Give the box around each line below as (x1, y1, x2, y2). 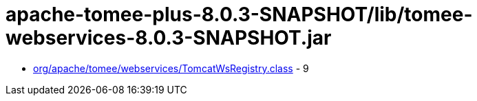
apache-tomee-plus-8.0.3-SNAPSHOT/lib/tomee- (6, 3, 473, 26)
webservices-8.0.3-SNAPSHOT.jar (6, 26, 332, 49)
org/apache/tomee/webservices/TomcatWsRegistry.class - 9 (33, 62, 309, 74)
